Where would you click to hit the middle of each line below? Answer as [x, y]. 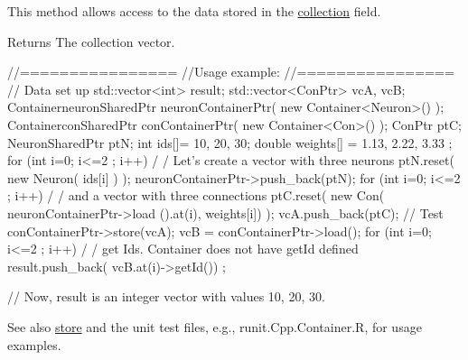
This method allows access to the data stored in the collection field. [194, 11]
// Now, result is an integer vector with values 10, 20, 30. [166, 296]
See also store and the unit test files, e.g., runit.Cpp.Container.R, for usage [215, 326]
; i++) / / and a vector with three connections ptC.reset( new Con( [196, 195]
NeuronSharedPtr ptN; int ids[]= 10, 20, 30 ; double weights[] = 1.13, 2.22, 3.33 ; [230, 142]
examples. [34, 344]
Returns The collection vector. [91, 41]
